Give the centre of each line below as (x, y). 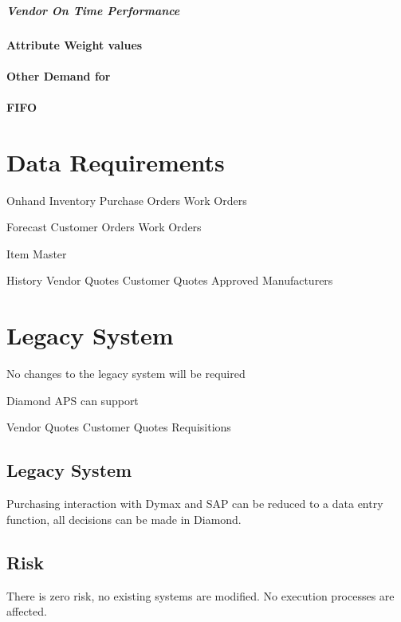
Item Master (37, 253)
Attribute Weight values (75, 44)
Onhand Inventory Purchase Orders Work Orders (127, 200)
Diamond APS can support (73, 400)
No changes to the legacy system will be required (126, 374)
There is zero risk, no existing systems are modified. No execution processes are (200, 595)
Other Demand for (59, 75)
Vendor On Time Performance (93, 10)
